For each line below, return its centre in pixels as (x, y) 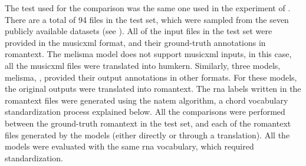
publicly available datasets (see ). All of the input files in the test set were (139, 31)
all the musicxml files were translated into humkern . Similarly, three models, (143, 65)
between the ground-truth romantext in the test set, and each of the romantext (148, 123)
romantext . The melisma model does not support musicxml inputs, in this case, (148, 54)
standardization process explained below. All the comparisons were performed (145, 112)
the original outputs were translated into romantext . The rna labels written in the (153, 89)
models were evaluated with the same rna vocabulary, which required (129, 146)
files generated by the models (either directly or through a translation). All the (147, 135)
